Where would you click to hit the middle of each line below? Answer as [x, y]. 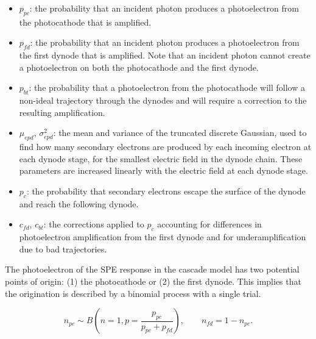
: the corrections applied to [94, 224]
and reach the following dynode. [79, 203]
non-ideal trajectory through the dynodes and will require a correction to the [163, 100]
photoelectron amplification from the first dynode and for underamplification [163, 237]
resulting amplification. [62, 112]
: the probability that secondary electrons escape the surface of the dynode [166, 191]
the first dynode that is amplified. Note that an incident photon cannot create [165, 55]
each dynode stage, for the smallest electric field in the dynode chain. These [161, 158]
